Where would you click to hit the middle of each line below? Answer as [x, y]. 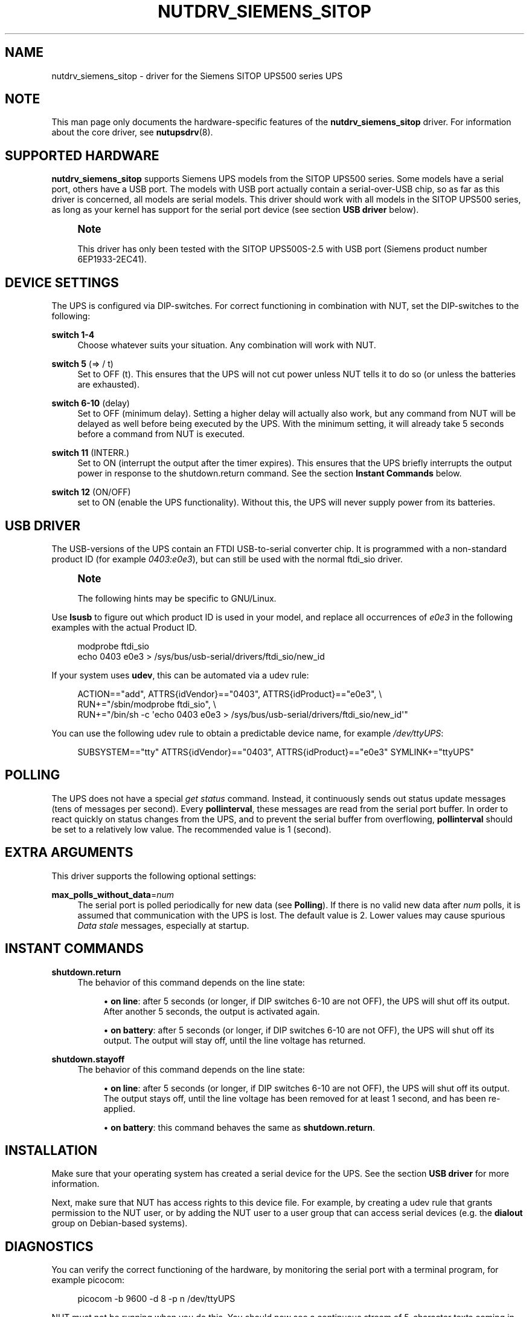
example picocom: [88, 1280]
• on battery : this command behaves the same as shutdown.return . [239, 1127]
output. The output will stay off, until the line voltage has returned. [235, 1040]
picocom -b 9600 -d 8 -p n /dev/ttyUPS [156, 1299]
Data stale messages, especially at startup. [163, 925]
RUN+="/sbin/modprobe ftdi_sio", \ [147, 704]
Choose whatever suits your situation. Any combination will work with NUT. [227, 345]
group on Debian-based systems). [120, 1223]
